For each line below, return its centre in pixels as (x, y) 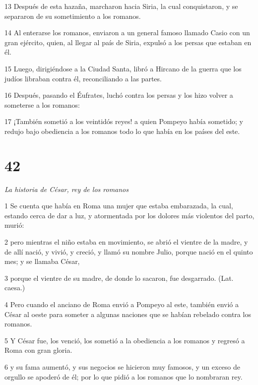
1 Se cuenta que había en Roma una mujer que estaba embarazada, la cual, (119, 206)
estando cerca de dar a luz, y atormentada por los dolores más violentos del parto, (129, 215)
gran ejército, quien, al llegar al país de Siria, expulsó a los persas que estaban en (128, 42)
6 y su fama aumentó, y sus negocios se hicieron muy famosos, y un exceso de (123, 366)
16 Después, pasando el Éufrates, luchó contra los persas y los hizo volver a (119, 95)
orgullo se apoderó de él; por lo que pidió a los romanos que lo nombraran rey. (124, 376)
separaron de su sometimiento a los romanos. (73, 16)
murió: (14, 225)
